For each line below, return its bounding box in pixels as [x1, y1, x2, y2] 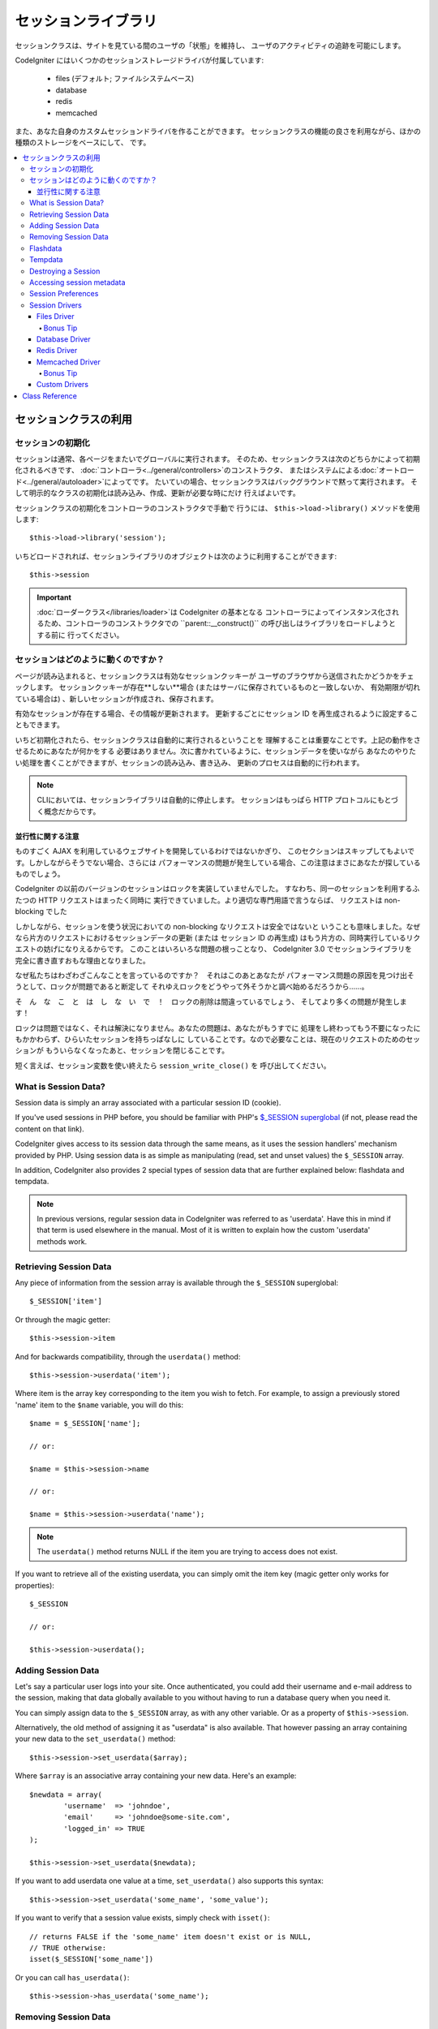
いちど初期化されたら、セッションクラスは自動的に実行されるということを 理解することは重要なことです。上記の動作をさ [15, 734, 421, 744]
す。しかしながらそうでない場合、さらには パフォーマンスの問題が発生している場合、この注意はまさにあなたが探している [15, 857, 421, 868]
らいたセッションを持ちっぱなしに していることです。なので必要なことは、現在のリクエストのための [71, 1035, 406, 1045]
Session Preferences [29, 289, 99, 299]
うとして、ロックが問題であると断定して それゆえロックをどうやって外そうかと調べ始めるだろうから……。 [15, 982, 369, 992]
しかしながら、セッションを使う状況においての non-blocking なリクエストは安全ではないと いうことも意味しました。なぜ [15, 921, 421, 931]
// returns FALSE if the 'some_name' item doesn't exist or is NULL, [29, 1932, 312, 1941]
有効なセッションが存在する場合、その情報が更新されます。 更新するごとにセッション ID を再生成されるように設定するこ [15, 709, 419, 718]
